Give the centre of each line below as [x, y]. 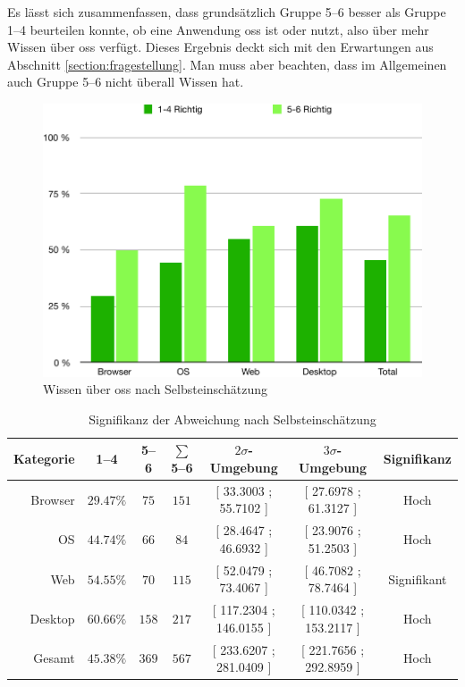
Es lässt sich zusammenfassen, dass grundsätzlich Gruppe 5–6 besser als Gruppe [227, 12]
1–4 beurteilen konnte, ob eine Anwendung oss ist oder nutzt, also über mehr [218, 29]
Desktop [52, 618]
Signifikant [418, 578]
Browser [53, 499]
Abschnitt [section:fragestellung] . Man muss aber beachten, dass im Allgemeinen [227, 64]
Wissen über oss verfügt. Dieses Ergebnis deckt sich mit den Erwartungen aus [220, 47]
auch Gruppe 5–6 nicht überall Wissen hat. [126, 82]
